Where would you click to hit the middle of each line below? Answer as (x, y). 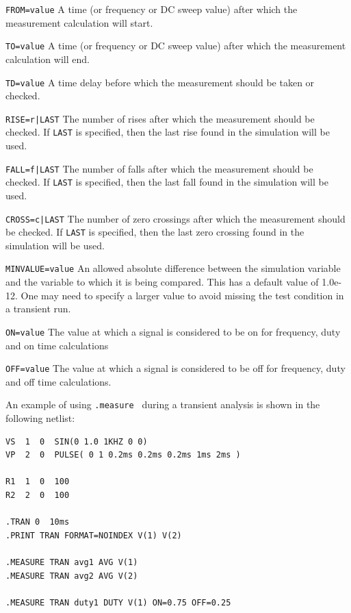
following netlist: (40, 418)
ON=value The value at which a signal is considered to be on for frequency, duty (173, 331)
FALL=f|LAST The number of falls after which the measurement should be (159, 168)
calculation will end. (48, 59)
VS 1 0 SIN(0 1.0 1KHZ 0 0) (77, 441)
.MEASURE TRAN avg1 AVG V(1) (72, 562)
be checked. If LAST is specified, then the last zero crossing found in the (155, 232)
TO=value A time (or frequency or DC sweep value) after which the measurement (176, 46)
